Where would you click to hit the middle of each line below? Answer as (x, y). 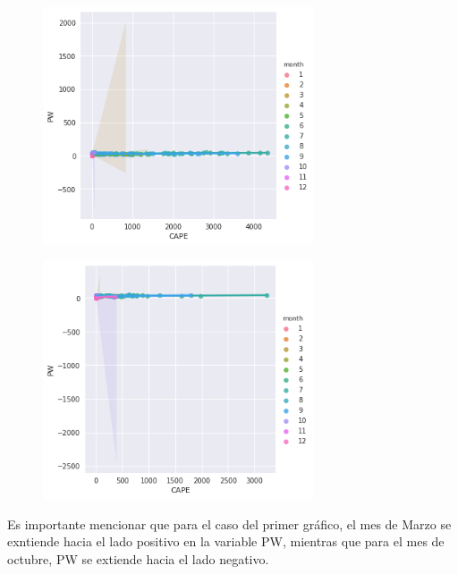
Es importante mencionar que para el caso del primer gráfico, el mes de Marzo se (229, 523)
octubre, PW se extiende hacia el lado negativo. (138, 558)
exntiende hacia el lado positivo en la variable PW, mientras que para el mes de (226, 541)
